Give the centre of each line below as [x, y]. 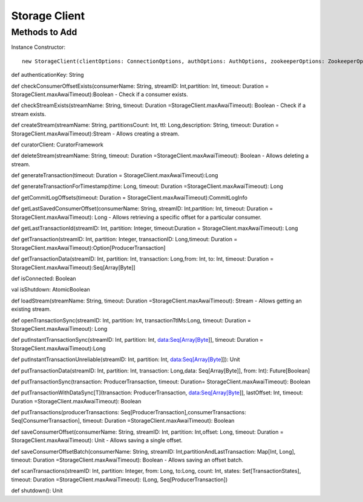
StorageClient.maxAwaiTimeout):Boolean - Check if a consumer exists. [100, 94]
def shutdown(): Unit [37, 491]
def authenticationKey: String [47, 75]
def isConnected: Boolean [44, 278]
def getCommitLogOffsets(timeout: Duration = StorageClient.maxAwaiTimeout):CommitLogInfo [129, 197]
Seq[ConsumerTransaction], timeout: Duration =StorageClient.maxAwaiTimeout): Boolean [123, 421]
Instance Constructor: [38, 47]
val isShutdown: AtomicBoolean [51, 290]
